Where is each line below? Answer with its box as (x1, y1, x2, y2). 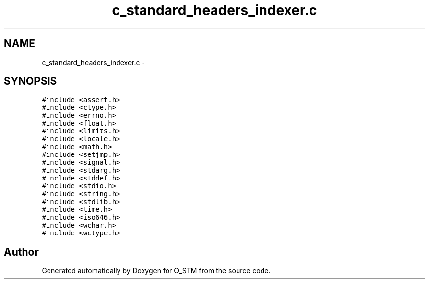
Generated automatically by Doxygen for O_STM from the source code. (42, 266, 271, 275)
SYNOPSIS (4, 75, 57, 88)
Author (4, 245, 39, 258)
